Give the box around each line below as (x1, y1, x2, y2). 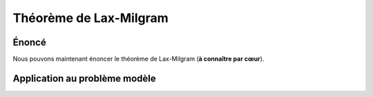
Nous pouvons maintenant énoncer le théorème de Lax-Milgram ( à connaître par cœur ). (12, 55, 265, 63)
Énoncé (12, 36, 46, 48)
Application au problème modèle (12, 72, 157, 84)
